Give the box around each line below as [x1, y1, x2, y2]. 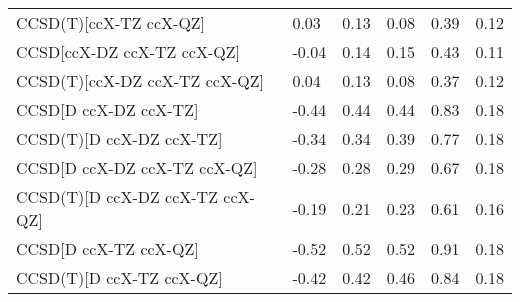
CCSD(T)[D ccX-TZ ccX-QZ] [16, 266, 223, 289]
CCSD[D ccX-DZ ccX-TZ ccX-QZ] [16, 156, 258, 179]
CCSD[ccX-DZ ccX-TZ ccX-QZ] [16, 40, 240, 63]
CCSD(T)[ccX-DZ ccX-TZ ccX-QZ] [16, 69, 264, 92]
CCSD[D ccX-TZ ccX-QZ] [16, 237, 199, 260]
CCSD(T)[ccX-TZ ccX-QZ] [16, 11, 206, 34]
